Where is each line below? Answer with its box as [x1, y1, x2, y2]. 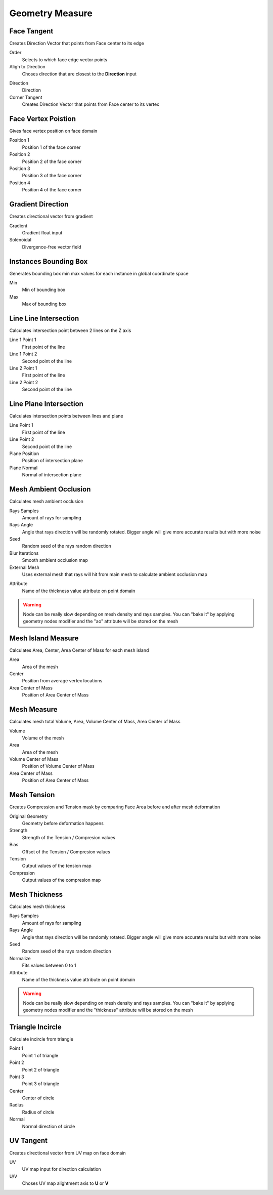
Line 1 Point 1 [9, 337, 36, 343]
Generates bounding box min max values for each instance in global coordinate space [9, 270, 189, 276]
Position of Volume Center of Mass [22, 763, 95, 769]
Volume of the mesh [22, 734, 64, 741]
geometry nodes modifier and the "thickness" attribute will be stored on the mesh [23, 1007, 193, 1013]
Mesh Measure [9, 705, 58, 714]
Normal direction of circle [22, 1123, 75, 1129]
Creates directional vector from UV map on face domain [9, 1149, 126, 1156]
